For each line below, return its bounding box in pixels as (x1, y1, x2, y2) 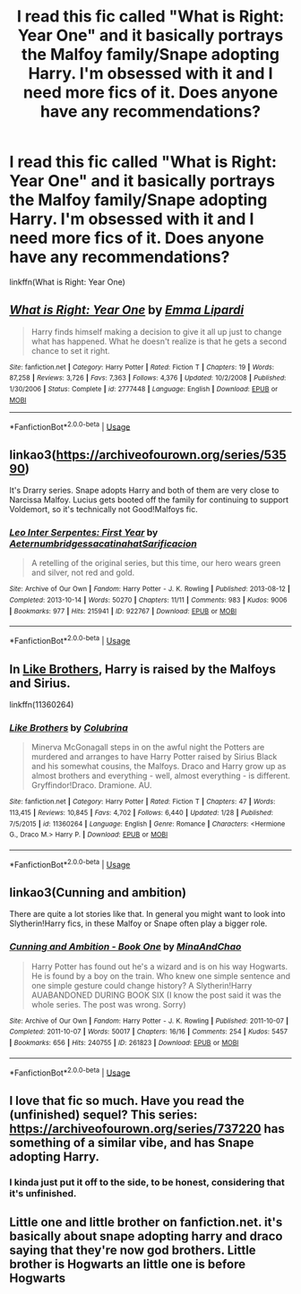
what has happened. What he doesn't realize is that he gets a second (30, 336, 288, 347)
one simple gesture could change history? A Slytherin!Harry (30, 980, 253, 990)
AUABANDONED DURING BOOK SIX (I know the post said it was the (30, 990, 282, 1000)
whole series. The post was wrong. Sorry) (30, 998, 186, 1009)
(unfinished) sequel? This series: (9, 1107, 198, 1122)
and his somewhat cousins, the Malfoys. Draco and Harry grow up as (30, 761, 287, 772)
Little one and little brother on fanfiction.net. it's (9, 1214, 283, 1230)
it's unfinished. (9, 1187, 77, 1199)
